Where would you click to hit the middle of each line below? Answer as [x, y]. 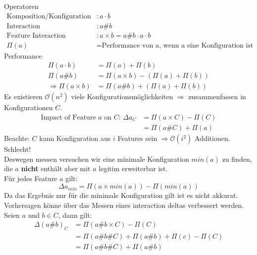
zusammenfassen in [217, 96]
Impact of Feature [68, 118]
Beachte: [17, 138]
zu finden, [237, 159]
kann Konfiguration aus [75, 138]
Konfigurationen [28, 107]
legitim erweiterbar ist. [133, 168]
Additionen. [212, 138]
